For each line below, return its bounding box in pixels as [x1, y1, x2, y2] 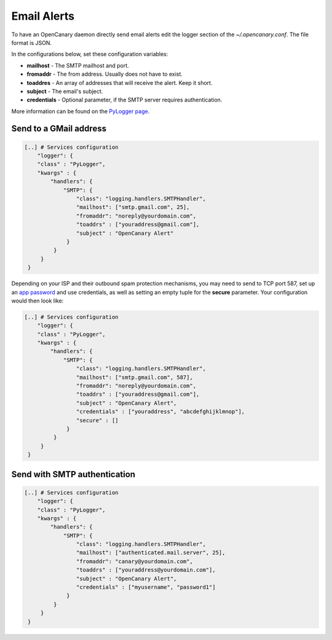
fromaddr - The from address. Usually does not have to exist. [26, 71, 183, 78]
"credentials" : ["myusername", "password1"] [76, 584, 216, 591]
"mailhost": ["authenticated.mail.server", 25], [76, 549, 226, 556]
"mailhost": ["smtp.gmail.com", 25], [76, 203, 190, 211]
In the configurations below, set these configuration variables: [11, 50, 168, 58]
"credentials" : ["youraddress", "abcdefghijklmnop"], [76, 408, 245, 415]
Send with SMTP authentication [11, 469, 135, 480]
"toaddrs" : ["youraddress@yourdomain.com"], [76, 566, 216, 574]
